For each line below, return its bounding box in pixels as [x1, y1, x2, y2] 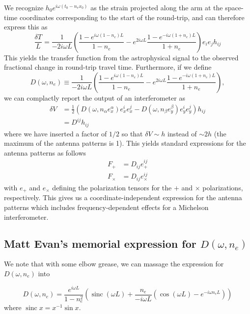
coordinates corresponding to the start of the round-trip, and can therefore [19, 12, 245, 22]
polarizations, [202, 182, 243, 192]
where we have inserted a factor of [4, 128, 107, 138]
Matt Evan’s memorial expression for [4, 235, 196, 251]
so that [121, 128, 143, 138]
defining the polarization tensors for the [52, 182, 172, 192]
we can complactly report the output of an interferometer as [4, 92, 185, 103]
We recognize [4, 2, 44, 12]
